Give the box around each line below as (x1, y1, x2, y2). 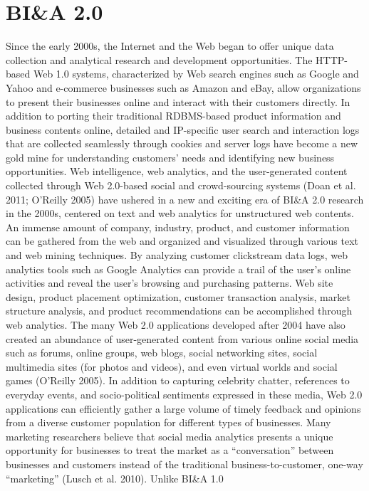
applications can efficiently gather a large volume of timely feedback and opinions (6, 401, 361, 416)
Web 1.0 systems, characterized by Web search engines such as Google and (33, 66, 359, 81)
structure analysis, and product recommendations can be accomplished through (6, 303, 353, 318)
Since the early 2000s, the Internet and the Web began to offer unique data (6, 38, 334, 53)
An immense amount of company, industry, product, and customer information (6, 219, 350, 234)
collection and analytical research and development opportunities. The (6, 52, 313, 67)
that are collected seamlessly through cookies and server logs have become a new (6, 136, 358, 151)
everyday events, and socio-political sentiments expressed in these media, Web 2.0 (6, 386, 363, 401)
